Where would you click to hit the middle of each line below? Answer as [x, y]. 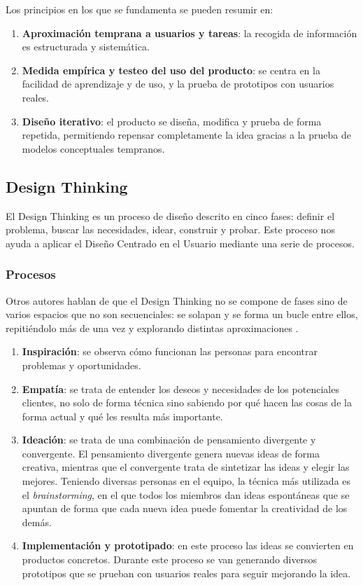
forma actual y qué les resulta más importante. [122, 416]
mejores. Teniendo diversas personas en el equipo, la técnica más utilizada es [186, 481]
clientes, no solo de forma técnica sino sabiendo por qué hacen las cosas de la [187, 402]
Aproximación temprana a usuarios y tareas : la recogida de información [190, 33]
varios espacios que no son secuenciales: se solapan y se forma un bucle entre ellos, [182, 314]
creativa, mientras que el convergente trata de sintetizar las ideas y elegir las [186, 467]
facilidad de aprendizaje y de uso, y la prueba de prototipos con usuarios [178, 84]
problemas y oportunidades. [81, 365]
